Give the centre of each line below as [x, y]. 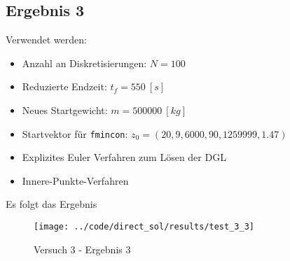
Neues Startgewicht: [65, 110]
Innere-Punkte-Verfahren [75, 180]
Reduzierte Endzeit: [64, 86]
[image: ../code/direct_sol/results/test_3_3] [144, 227]
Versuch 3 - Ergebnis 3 [82, 249]
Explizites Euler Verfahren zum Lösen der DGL [124, 157]
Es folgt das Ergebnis [51, 204]
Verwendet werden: [46, 40]
